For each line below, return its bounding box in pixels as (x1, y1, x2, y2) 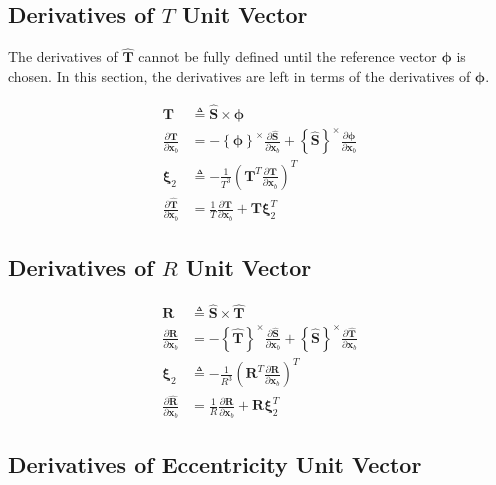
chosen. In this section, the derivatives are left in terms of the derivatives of (8, 66, 471, 87)
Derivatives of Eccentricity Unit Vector (8, 449, 422, 480)
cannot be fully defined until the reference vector (138, 46, 437, 67)
